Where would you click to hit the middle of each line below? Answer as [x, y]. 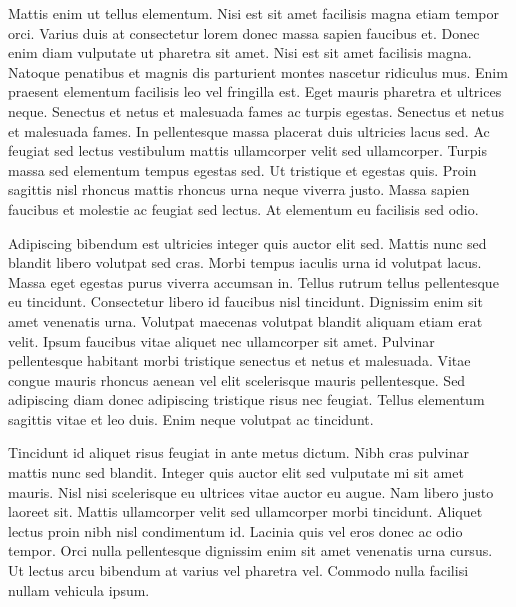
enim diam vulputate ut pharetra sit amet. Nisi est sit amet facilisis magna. [240, 52]
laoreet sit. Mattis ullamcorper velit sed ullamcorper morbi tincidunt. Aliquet [245, 511]
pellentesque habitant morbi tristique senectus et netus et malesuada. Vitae [239, 360]
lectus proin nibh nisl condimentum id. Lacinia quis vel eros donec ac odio [235, 530]
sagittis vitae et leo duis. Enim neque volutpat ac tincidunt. [191, 418]
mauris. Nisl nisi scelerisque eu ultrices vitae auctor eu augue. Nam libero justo [251, 491]
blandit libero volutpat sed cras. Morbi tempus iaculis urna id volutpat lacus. [245, 262]
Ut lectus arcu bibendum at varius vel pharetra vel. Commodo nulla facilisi [238, 570]
